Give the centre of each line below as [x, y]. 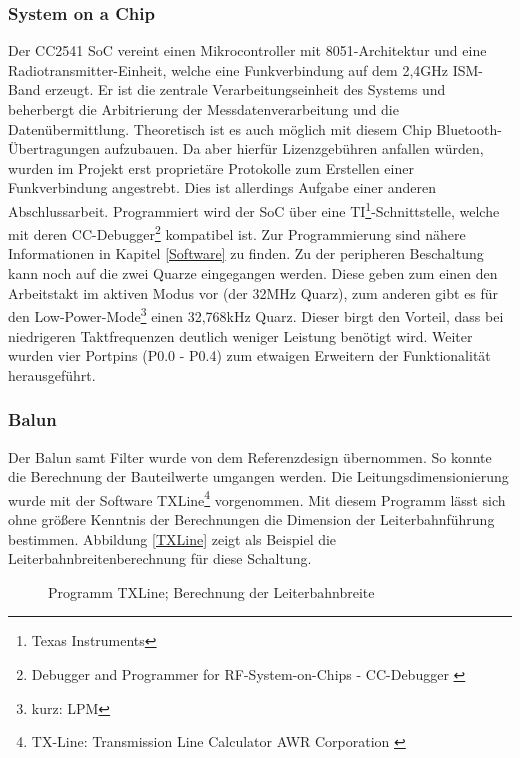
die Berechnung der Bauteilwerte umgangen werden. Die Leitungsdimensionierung [258, 476]
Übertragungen [54, 148]
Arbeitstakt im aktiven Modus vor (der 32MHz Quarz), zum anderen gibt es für [253, 292]
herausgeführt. [52, 374]
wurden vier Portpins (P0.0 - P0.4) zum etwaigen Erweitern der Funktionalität [249, 355]
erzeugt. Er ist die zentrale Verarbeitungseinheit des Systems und [245, 89]
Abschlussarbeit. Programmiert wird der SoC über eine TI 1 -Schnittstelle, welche [254, 209]
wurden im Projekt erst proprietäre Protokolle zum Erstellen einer [211, 167]
